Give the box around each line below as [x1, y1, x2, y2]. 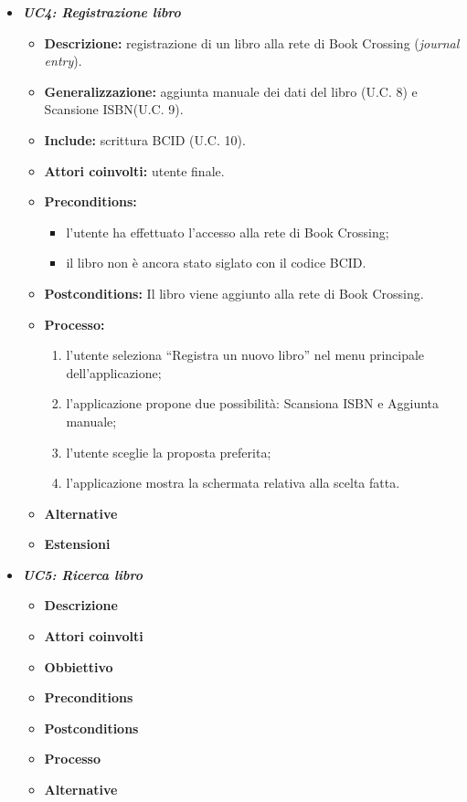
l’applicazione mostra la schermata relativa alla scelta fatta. [66, 473, 400, 492]
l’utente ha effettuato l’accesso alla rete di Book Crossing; [66, 222, 389, 241]
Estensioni [44, 534, 111, 554]
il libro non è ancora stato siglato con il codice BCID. [66, 253, 366, 272]
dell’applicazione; [66, 363, 162, 382]
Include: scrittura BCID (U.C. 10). [44, 130, 246, 149]
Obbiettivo [44, 657, 113, 676]
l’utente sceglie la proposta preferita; [66, 442, 271, 461]
